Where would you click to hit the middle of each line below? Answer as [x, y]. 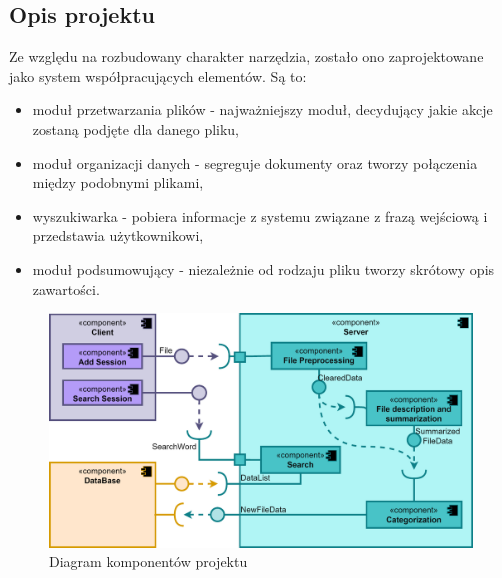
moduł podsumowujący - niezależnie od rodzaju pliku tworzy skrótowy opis [263, 268]
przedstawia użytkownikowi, [118, 235]
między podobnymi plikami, [118, 182]
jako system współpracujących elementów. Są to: [158, 75]
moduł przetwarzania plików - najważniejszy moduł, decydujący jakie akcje [262, 109]
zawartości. [66, 288]
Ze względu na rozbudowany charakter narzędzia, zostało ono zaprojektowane [246, 56]
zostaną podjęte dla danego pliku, [136, 128]
